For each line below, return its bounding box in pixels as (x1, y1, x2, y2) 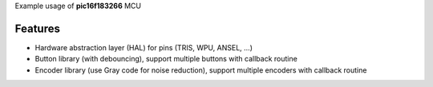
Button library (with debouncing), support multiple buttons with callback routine (34, 54, 298, 64)
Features (14, 22, 60, 35)
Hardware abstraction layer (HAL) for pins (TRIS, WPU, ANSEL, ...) (34, 42, 253, 52)
